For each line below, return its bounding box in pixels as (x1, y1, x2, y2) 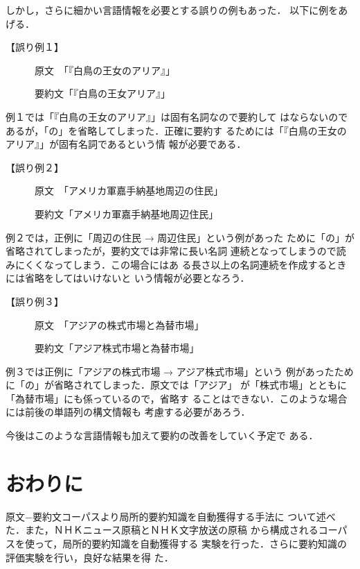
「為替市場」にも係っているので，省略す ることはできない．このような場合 (6, 391, 348, 405)
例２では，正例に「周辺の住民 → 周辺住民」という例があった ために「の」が (6, 230, 354, 244)
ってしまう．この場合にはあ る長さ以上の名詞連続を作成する (53, 257, 327, 271)
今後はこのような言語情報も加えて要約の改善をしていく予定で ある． (6, 428, 318, 443)
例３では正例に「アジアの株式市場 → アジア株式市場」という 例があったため (6, 364, 354, 378)
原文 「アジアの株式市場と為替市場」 (34, 317, 204, 332)
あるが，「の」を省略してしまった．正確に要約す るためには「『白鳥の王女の (6, 123, 347, 137)
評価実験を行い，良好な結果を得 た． (6, 550, 174, 564)
